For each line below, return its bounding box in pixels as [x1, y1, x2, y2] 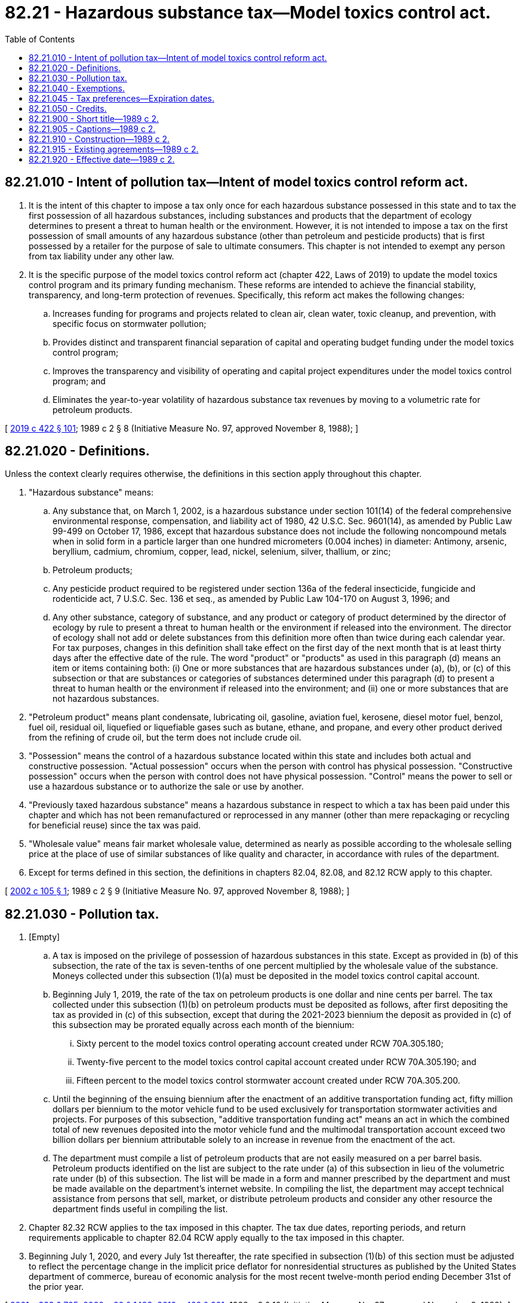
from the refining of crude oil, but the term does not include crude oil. [29, 732, 302, 743]
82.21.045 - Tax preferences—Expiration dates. [29, 93, 215, 103]
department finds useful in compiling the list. [53, 1204, 228, 1215]
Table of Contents [5, 33, 75, 44]
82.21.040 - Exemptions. [29, 82, 125, 93]
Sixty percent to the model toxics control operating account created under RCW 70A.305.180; [76, 1038, 444, 1049]
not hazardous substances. [53, 693, 159, 704]
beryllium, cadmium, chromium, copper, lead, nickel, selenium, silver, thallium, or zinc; [53, 546, 391, 557]
